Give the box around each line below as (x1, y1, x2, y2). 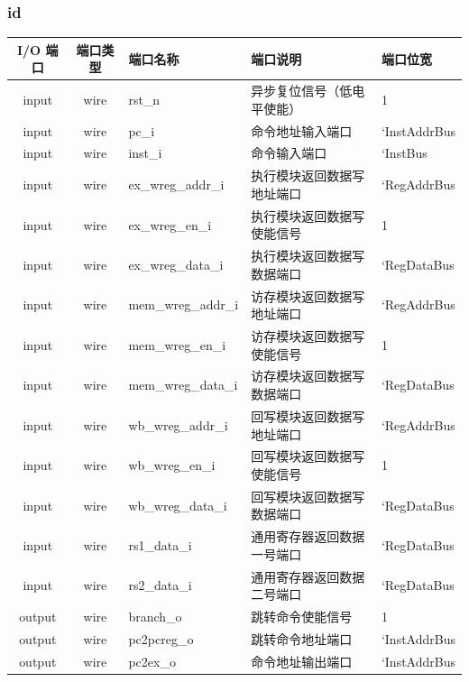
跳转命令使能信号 (251, 607, 353, 626)
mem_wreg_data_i (128, 375, 238, 394)
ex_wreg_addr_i (128, 175, 225, 194)
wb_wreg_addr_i (128, 415, 228, 434)
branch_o (128, 607, 182, 626)
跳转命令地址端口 (251, 629, 353, 648)
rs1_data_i (128, 536, 192, 555)
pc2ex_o (128, 651, 176, 670)
